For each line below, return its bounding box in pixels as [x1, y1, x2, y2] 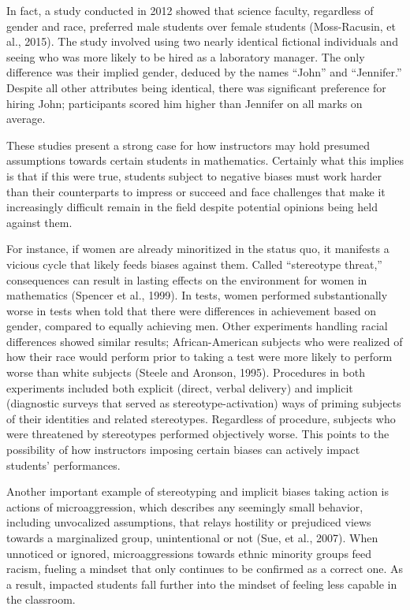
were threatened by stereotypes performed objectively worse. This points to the [6, 426, 389, 442]
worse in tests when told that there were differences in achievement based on [6, 302, 377, 318]
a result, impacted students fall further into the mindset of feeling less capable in [6, 575, 397, 592]
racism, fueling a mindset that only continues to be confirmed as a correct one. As [6, 560, 403, 577]
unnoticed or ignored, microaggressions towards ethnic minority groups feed [6, 545, 372, 561]
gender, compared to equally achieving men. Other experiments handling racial [6, 318, 388, 334]
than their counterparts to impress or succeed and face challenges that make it [6, 183, 386, 199]
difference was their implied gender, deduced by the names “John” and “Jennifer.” [6, 64, 402, 80]
